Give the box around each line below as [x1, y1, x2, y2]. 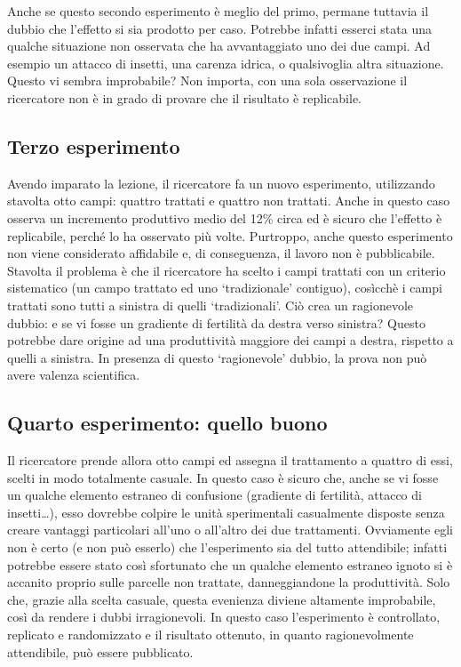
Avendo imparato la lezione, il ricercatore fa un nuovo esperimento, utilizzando [7, 173, 435, 192]
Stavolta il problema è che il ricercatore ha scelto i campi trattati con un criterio [7, 261, 446, 279]
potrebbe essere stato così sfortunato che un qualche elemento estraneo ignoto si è [7, 555, 453, 574]
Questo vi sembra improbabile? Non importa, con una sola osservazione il [7, 71, 408, 90]
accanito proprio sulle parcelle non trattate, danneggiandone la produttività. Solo [7, 573, 450, 591]
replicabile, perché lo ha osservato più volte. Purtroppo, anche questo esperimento [7, 226, 453, 245]
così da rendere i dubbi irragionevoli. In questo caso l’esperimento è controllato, [7, 607, 441, 626]
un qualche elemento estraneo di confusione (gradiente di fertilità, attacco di [7, 486, 422, 504]
